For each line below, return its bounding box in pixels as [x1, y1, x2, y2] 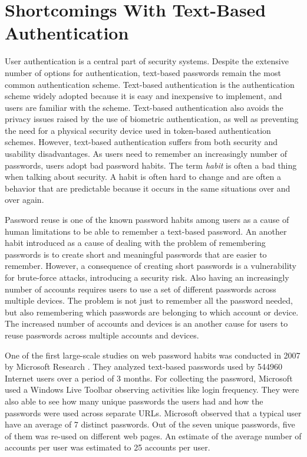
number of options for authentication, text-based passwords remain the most [5, 66, 281, 78]
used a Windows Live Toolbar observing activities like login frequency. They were [5, 383, 299, 396]
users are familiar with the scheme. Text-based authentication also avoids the [5, 101, 283, 113]
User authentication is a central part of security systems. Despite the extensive [5, 55, 289, 67]
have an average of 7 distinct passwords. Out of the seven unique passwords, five [5, 418, 295, 430]
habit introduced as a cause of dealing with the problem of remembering [5, 236, 266, 249]
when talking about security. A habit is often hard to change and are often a [5, 170, 281, 183]
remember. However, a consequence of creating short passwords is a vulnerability [5, 259, 296, 272]
